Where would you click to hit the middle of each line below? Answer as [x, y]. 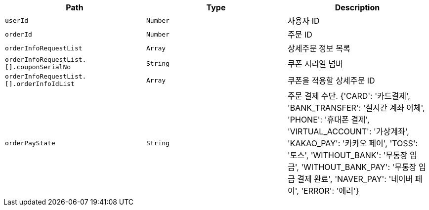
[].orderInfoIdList [40, 84]
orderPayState [30, 143]
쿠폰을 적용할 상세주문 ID [331, 81]
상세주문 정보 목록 [319, 48]
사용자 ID [303, 21]
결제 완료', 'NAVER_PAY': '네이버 [355, 179]
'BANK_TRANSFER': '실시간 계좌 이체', [356, 108]
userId [17, 20]
